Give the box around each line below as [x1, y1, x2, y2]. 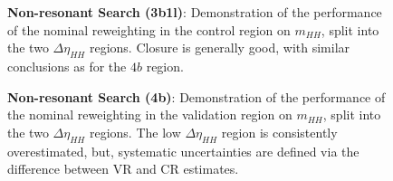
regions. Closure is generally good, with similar [89, 38, 350, 57]
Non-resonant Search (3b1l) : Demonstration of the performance [7, 3, 382, 21]
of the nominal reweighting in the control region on [7, 20, 291, 39]
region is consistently [221, 122, 338, 141]
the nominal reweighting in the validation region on [7, 105, 292, 124]
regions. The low [89, 122, 181, 141]
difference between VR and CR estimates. [7, 159, 239, 178]
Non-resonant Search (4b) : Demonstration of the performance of [7, 87, 386, 106]
